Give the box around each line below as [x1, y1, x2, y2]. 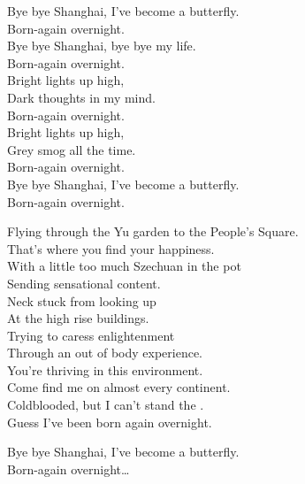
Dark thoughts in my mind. [7, 88, 156, 106]
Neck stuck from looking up [7, 291, 156, 310]
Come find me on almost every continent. [7, 378, 231, 396]
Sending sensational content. [7, 273, 161, 292]
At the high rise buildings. [7, 309, 149, 327]
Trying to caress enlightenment [7, 326, 175, 344]
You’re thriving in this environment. [7, 360, 203, 379]
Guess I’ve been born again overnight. [7, 412, 212, 431]
